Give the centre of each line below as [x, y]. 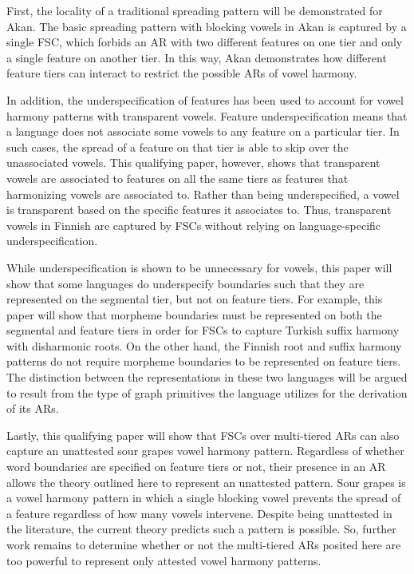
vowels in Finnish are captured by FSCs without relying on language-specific [194, 225]
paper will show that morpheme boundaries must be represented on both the [194, 314]
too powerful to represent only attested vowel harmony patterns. [164, 560]
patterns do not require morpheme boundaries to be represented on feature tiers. [204, 361]
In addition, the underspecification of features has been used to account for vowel [205, 99]
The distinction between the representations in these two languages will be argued [207, 377]
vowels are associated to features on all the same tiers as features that [177, 178]
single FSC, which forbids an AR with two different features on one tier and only [205, 42]
